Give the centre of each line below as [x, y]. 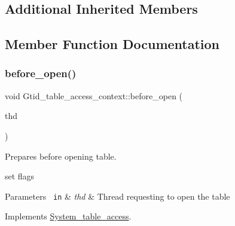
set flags [20, 176]
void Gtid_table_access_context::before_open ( [94, 95]
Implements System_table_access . [68, 216]
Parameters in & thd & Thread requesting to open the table [117, 196]
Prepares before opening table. [61, 156]
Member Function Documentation [112, 44]
